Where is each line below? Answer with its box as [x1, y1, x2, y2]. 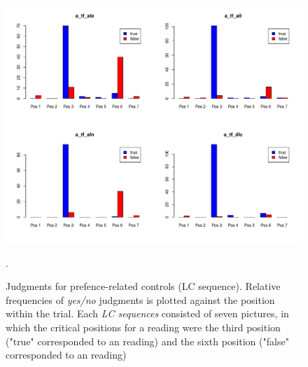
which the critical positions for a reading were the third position [6, 320, 281, 335]
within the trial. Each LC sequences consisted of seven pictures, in [6, 306, 289, 321]
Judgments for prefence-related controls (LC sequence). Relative [6, 279, 281, 293]
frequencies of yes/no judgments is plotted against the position [6, 292, 275, 307]
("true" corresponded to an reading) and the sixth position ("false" [6, 333, 289, 348]
